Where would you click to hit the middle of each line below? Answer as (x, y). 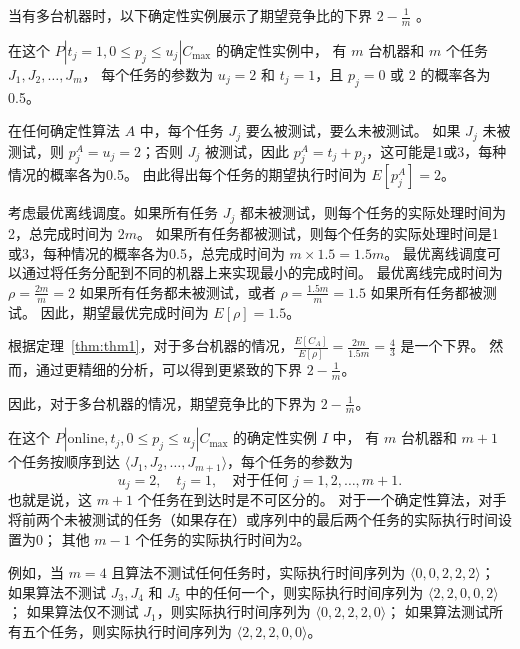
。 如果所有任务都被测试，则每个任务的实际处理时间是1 (317, 232)
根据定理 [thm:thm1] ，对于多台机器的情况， (151, 345)
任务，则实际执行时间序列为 (140, 630)
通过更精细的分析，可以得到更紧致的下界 (168, 368)
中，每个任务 (181, 130)
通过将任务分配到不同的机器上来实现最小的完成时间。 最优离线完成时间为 (262, 272)
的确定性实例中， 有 (281, 49)
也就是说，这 (50, 499)
